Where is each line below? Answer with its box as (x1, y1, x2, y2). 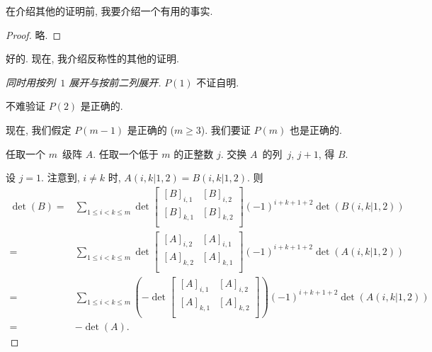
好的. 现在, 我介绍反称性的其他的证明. (6, 51, 179, 66)
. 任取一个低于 (93, 146, 159, 161)
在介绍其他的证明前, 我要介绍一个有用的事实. (6, 4, 213, 18)
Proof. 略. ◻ (6, 27, 62, 42)
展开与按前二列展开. (69, 74, 161, 89)
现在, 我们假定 (6, 122, 72, 137)
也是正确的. (289, 122, 342, 137)
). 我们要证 (200, 122, 251, 137)
